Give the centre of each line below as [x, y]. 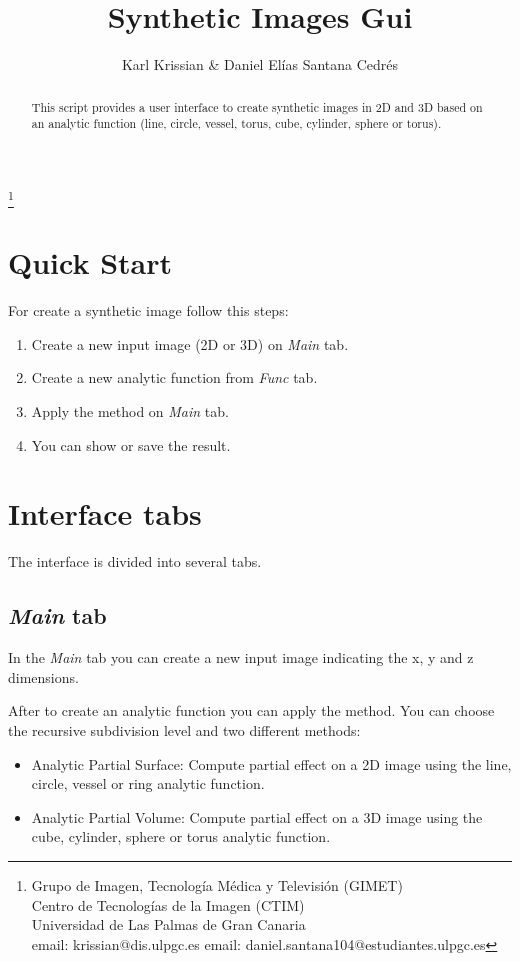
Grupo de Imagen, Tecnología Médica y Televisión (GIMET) [217, 884]
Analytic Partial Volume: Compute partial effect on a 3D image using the [257, 816]
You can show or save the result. [131, 444]
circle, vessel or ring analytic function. [148, 783]
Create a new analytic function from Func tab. [174, 377]
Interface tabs [105, 513]
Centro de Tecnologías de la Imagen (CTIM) [168, 904]
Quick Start [90, 262]
